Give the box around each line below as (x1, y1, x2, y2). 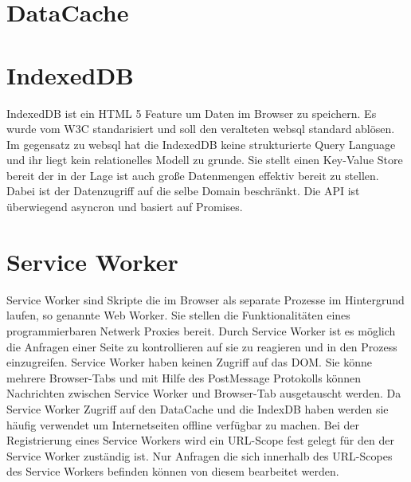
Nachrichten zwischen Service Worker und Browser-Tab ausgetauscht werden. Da (6, 385, 401, 402)
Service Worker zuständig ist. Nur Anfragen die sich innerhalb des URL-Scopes (6, 447, 393, 464)
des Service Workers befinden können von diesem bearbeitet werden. (6, 463, 339, 480)
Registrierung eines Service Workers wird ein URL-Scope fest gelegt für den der (6, 432, 394, 449)
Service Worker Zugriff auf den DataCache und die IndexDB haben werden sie (6, 400, 389, 417)
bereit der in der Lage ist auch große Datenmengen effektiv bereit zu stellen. (6, 167, 379, 183)
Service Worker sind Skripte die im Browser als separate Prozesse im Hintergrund (6, 291, 405, 308)
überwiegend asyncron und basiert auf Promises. (6, 198, 243, 215)
